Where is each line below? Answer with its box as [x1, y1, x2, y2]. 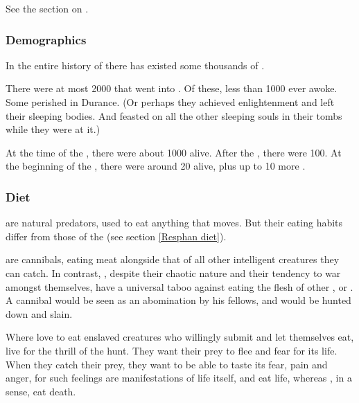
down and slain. [6, 306, 73, 321]
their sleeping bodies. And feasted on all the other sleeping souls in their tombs [6, 108, 342, 123]
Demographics [6, 30, 87, 48]
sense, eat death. [6, 384, 76, 398]
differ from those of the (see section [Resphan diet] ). [6, 229, 227, 243]
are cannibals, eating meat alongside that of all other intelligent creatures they [6, 252, 340, 267]
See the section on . [6, 1, 89, 15]
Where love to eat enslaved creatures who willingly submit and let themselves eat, [6, 330, 354, 344]
